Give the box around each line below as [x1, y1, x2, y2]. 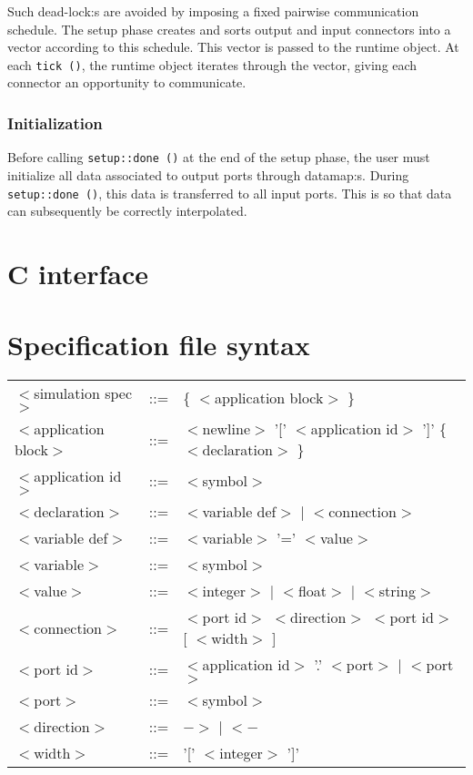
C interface [7, 254, 149, 291]
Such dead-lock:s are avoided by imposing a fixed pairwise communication [7, 2, 419, 20]
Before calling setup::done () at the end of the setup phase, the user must [7, 148, 430, 167]
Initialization [7, 111, 103, 134]
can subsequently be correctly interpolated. [7, 201, 247, 220]
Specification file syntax [7, 326, 310, 363]
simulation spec [34, 382, 133, 404]
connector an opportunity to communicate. [7, 73, 247, 92]
